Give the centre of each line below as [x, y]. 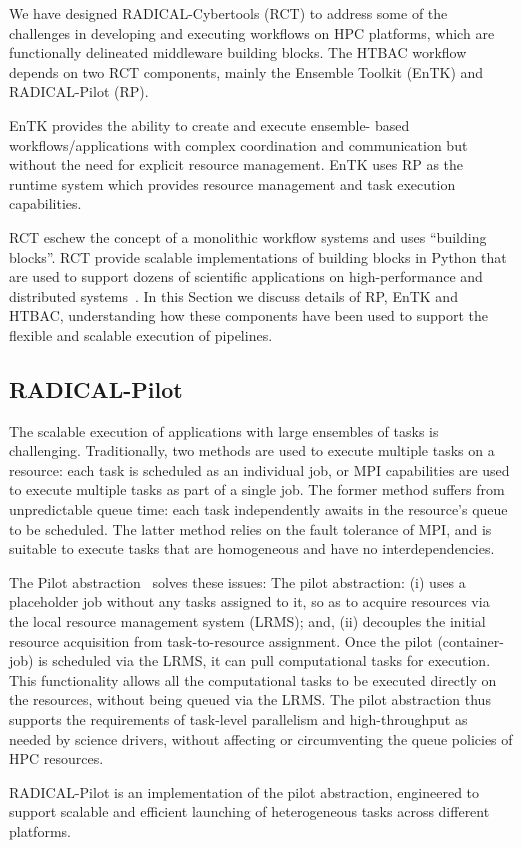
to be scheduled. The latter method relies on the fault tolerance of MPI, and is [250, 528]
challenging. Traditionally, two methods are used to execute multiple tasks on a [252, 450]
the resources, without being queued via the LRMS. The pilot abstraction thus [250, 699]
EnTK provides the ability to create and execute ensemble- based [209, 124]
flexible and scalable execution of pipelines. [141, 334]
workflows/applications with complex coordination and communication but [238, 144]
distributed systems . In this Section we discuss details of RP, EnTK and [233, 295]
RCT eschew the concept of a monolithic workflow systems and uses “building [248, 236]
